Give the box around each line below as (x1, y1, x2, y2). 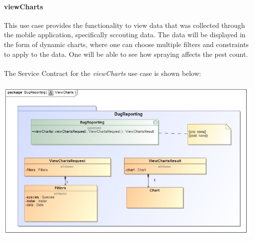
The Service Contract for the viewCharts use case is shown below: (4, 68, 201, 78)
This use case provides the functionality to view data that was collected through (4, 20, 245, 30)
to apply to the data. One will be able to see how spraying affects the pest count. (4, 48, 248, 59)
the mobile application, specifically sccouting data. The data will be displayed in (4, 29, 246, 40)
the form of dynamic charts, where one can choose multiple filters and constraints (4, 39, 249, 49)
